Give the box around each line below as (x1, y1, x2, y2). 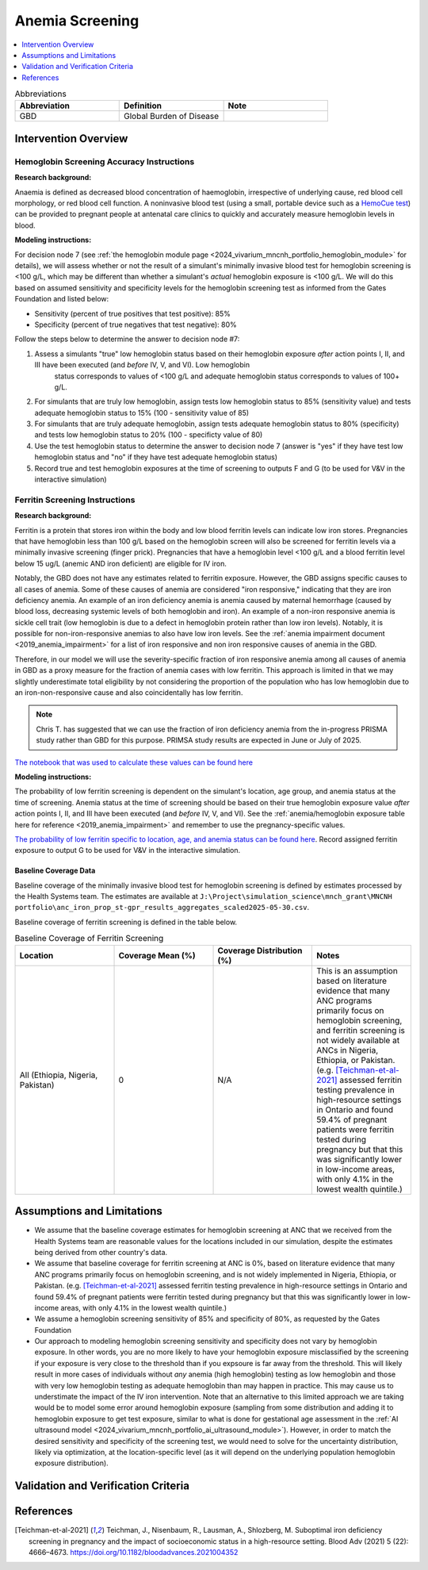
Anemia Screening (14, 12, 139, 29)
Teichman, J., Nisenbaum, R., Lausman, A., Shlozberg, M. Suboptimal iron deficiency (105, 1526, 383, 1535)
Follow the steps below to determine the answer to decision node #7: (14, 334, 240, 344)
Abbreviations (14, 88, 67, 99)
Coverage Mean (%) (118, 950, 196, 961)
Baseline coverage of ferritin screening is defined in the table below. (14, 917, 238, 927)
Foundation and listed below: (14, 294, 109, 304)
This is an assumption (315, 965, 398, 976)
